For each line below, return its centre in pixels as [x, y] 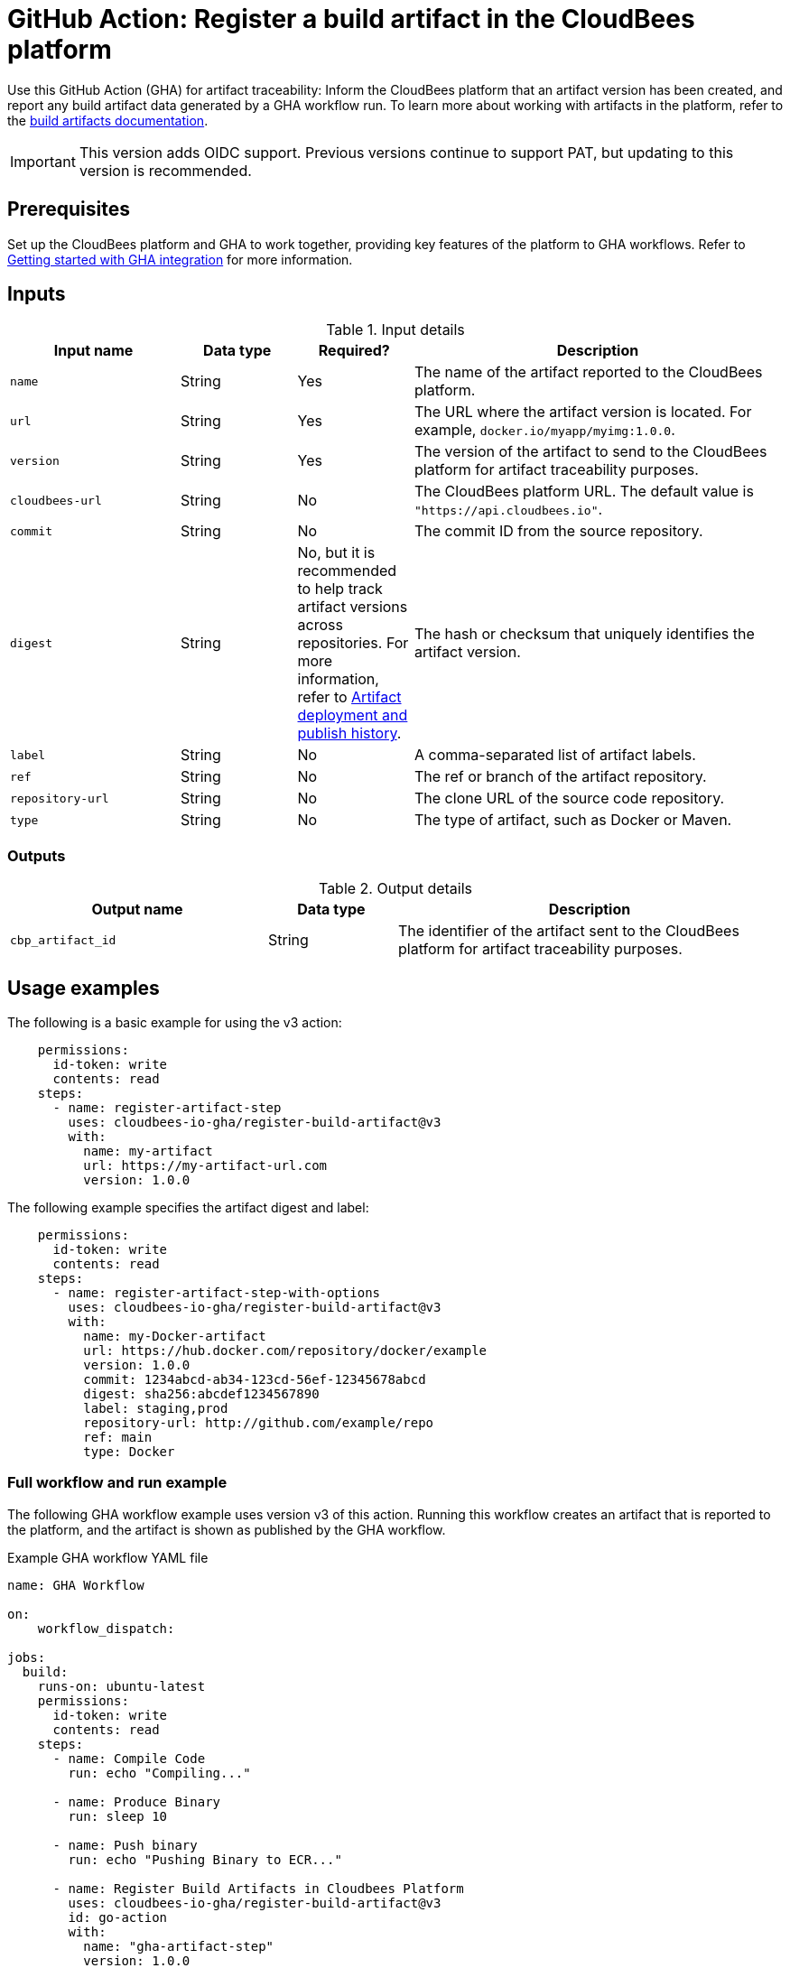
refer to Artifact [349, 697]
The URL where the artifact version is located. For [583, 412]
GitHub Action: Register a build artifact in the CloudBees [351, 19]
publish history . [349, 733]
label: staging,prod [156, 1409]
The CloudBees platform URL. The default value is [584, 492]
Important [43, 161]
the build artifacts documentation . [108, 120]
